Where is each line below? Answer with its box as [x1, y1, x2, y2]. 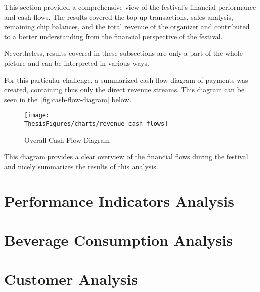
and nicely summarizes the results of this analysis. [4, 161, 158, 171]
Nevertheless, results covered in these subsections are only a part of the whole [4, 48, 243, 58]
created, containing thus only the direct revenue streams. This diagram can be [4, 84, 245, 95]
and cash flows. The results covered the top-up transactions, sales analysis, [4, 11, 234, 22]
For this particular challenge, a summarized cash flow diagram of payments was [4, 74, 248, 85]
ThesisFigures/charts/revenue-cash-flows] [24, 120, 168, 127]
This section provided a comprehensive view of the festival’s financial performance [4, 2, 256, 12]
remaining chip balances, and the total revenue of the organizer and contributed [4, 21, 250, 32]
